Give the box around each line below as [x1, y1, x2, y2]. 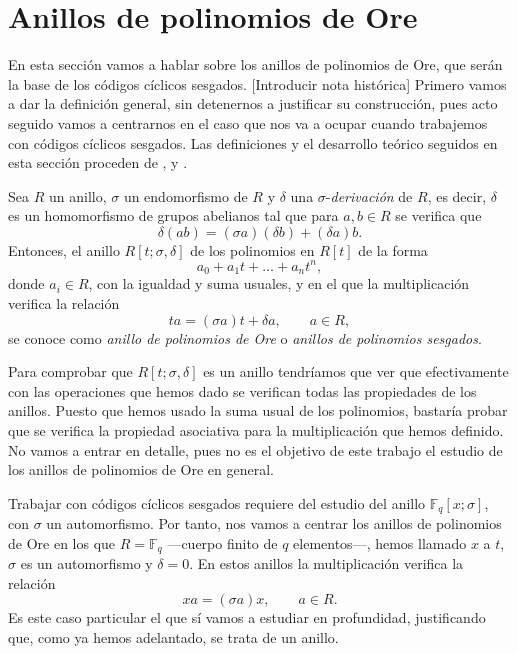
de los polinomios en [190, 239, 315, 260]
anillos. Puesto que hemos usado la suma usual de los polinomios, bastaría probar [8, 400, 508, 421]
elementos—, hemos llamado [293, 532, 467, 553]
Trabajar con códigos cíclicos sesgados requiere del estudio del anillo [8, 492, 426, 513]
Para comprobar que [8, 361, 133, 382]
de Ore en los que [8, 532, 116, 553]
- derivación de [325, 185, 413, 206]
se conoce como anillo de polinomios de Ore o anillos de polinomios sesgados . [8, 327, 482, 348]
